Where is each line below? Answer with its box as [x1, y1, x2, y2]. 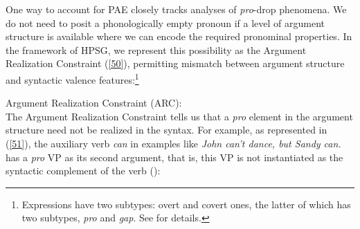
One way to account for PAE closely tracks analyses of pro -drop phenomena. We [6, 2, 347, 16]
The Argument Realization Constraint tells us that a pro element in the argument [6, 109, 353, 123]
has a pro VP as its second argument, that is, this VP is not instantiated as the [6, 149, 343, 164]
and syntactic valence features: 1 [6, 70, 139, 86]
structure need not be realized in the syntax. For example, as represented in [6, 122, 327, 137]
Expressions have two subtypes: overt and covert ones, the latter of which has [21, 196, 351, 211]
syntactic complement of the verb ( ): [6, 163, 161, 178]
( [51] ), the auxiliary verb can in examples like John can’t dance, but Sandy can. [6, 136, 341, 150]
